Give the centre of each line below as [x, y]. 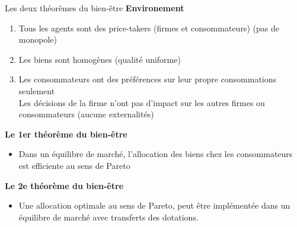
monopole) [38, 39]
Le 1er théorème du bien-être [66, 134]
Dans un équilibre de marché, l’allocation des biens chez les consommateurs [156, 154]
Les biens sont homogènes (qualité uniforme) [100, 59]
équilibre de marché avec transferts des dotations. [108, 217]
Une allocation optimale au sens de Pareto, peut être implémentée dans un [154, 205]
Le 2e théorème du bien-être [64, 185]
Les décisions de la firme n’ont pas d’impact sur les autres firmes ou [142, 102]
